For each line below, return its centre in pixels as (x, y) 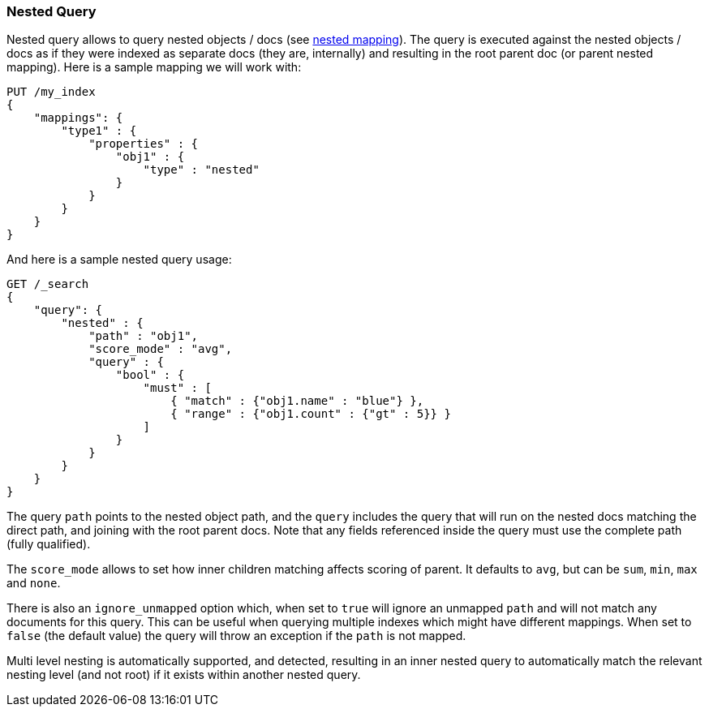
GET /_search (48, 284)
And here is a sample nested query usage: (119, 260)
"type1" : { (99, 131)
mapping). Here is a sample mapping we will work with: (154, 67)
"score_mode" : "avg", (161, 349)
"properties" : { (144, 144)
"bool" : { (150, 375)
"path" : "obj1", (144, 336)
